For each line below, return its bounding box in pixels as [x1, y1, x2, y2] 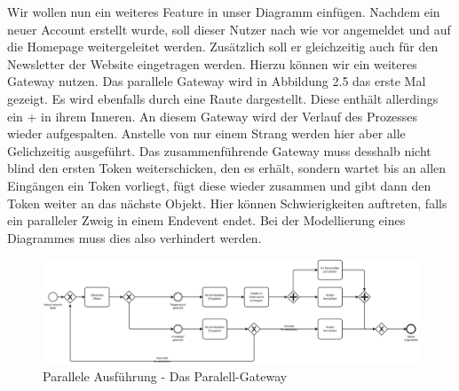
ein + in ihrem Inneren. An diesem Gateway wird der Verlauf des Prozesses [7, 106, 418, 125]
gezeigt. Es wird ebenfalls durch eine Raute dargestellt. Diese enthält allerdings [7, 89, 439, 107]
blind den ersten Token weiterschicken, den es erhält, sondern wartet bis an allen [7, 159, 447, 177]
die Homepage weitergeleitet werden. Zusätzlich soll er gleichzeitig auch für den [7, 37, 439, 56]
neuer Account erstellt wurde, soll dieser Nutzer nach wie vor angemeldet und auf [7, 20, 451, 38]
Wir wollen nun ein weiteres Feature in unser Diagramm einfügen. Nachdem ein [7, 3, 440, 20]
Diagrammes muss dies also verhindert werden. [7, 228, 262, 246]
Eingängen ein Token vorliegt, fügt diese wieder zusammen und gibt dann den [7, 176, 431, 194]
